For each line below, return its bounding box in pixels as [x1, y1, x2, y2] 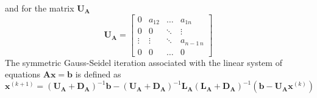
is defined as [75, 68, 121, 80]
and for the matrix [5, 2, 74, 14]
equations [5, 68, 41, 80]
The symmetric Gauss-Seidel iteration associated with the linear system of [5, 56, 282, 68]
